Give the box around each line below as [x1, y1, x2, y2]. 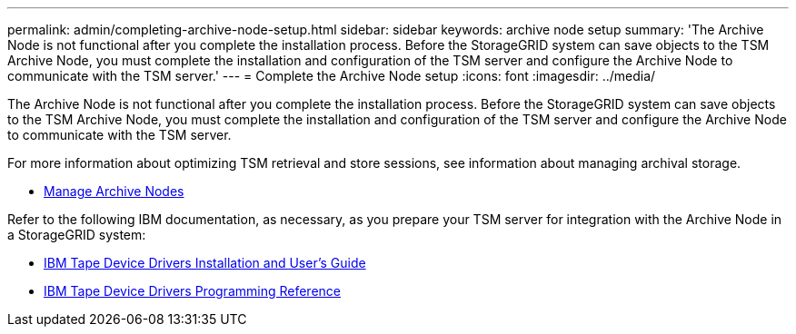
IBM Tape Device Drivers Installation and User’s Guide [44, 255, 366, 270]
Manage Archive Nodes [44, 183, 184, 199]
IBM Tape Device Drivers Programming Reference [44, 283, 341, 299]
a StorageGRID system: [7, 227, 146, 242]
